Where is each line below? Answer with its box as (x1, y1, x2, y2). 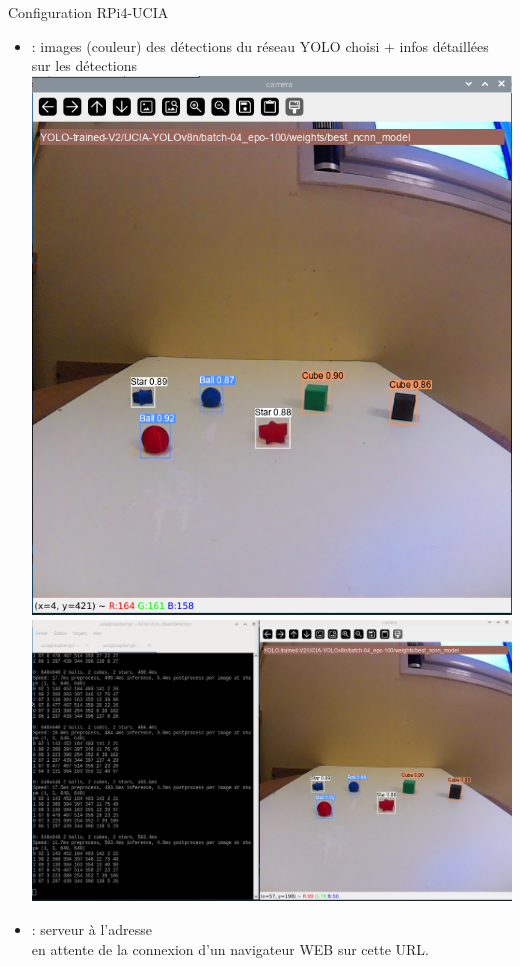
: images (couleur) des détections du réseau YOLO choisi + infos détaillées (31, 35, 489, 56)
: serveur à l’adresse (31, 919, 152, 940)
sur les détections (31, 55, 138, 76)
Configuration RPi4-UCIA (8, 2, 169, 22)
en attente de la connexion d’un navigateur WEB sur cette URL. (31, 938, 430, 959)
